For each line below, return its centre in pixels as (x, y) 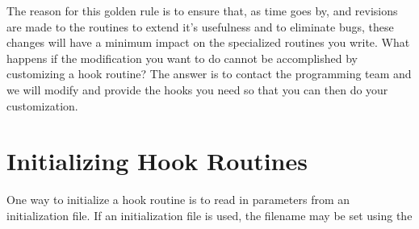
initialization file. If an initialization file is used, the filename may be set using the (209, 215)
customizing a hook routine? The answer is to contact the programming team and (209, 74)
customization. (42, 105)
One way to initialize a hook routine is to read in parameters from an (178, 200)
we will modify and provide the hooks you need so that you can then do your (197, 89)
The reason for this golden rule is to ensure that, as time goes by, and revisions (202, 10)
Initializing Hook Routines (157, 161)
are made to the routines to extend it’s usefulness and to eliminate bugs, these (200, 26)
